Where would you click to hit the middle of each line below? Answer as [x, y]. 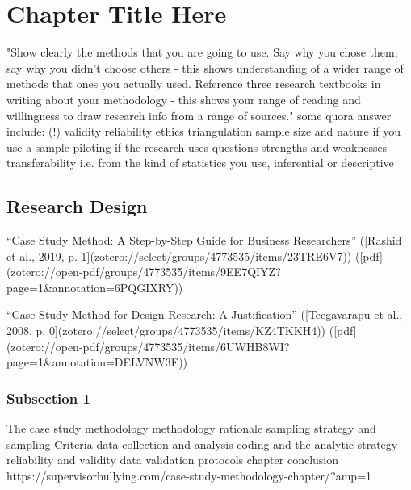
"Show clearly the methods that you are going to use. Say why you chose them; [202, 52]
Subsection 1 [48, 398]
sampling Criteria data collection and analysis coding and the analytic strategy [202, 444]
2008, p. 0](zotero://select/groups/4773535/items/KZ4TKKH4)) [166, 331]
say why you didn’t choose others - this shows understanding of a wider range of [205, 67]
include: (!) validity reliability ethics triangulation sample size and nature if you [204, 131]
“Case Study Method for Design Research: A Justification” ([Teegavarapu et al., [205, 314]
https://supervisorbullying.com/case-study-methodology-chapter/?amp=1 [189, 475]
